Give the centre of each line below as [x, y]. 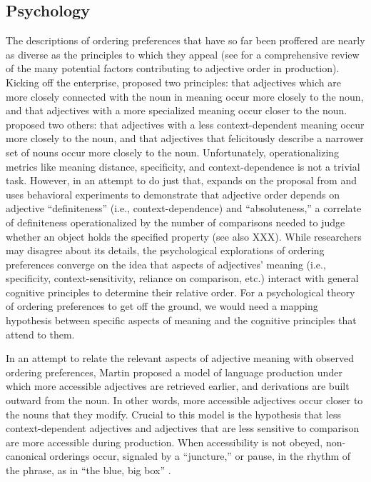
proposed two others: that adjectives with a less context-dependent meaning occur [185, 124]
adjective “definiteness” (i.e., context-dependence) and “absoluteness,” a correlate [184, 208]
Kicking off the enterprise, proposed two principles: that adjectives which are [173, 82]
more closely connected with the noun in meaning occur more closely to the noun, [185, 96]
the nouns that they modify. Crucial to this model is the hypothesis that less [173, 414]
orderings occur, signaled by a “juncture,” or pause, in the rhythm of [200, 456]
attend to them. [40, 334]
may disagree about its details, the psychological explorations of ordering [165, 250]
